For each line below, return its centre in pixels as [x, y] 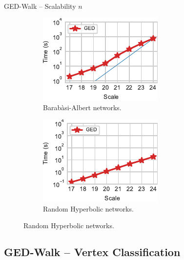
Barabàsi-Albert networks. [82, 107]
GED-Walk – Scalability [40, 6]
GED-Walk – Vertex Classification [92, 251]
